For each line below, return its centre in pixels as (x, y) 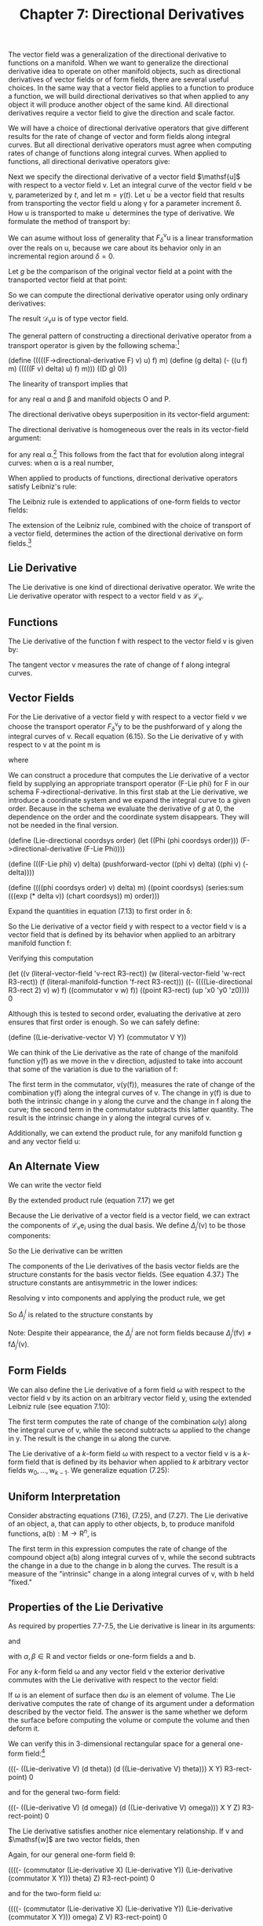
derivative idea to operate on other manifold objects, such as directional (124, 71)
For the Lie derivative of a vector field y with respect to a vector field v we (128, 716)
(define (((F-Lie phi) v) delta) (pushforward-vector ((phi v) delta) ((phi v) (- (128, 864)
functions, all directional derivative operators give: (89, 162)
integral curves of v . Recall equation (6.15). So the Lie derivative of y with (126, 737)
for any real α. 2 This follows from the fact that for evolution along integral (126, 454)
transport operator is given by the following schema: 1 (94, 345)
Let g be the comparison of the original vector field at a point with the (121, 271)
